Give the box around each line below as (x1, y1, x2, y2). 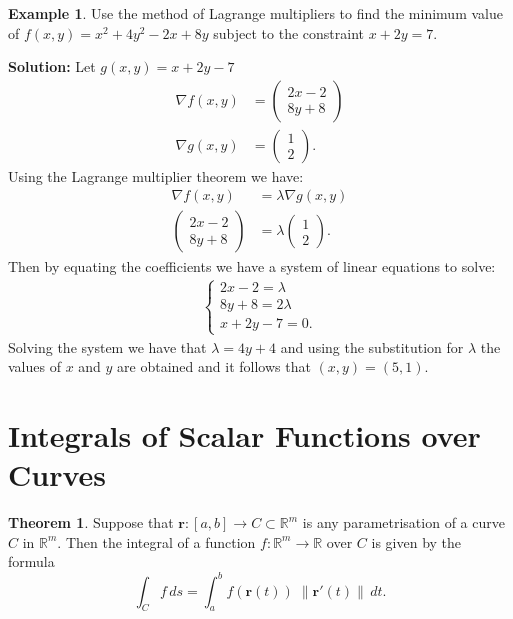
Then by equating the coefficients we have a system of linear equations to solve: (8, 255, 496, 276)
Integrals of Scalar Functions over (8, 415, 481, 456)
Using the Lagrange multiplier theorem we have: (8, 165, 304, 186)
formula (8, 551, 55, 572)
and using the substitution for (280, 336, 464, 357)
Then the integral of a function (65, 531, 256, 552)
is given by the (371, 531, 462, 552)
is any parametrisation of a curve (302, 512, 505, 533)
